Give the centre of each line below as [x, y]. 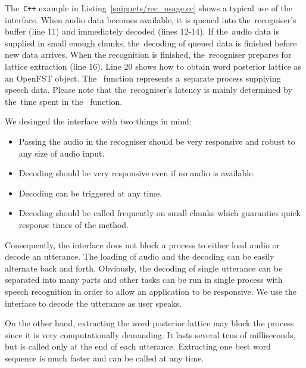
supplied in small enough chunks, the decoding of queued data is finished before [151, 43]
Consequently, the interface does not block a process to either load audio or [143, 244]
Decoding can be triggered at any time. [90, 193]
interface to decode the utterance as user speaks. [93, 303]
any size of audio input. [62, 153]
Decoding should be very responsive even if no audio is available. [137, 173]
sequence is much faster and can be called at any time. [104, 358]
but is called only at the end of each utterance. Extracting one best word [138, 346]
